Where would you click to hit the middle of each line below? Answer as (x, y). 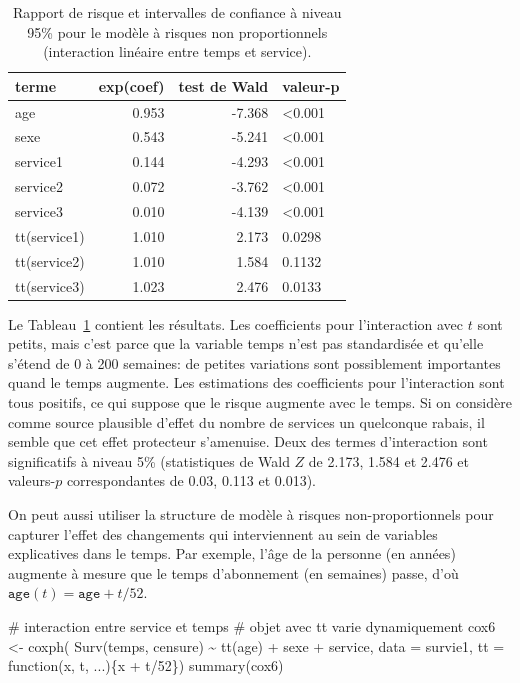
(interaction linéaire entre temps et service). (177, 51)
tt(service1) (50, 235)
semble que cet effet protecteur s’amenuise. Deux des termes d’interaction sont (248, 441)
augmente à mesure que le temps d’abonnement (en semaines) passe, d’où (233, 572)
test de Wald (223, 85)
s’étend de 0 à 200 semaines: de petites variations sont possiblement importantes (254, 362)
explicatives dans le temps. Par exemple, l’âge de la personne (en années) (232, 553)
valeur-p (311, 85)
